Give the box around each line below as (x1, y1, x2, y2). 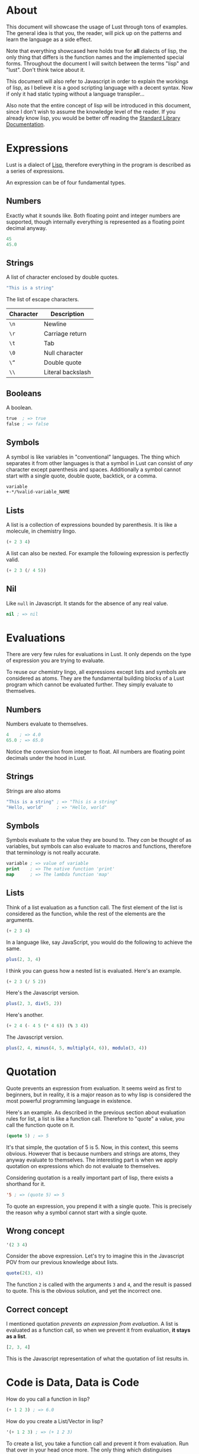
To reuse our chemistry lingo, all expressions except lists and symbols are (6, 669, 187, 676)
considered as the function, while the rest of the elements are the (6, 910, 166, 917)
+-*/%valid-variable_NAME (6, 489, 70, 495)
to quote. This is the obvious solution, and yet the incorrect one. (6, 1287, 162, 1294)
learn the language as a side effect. (6, 36, 92, 43)
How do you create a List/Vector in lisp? (6, 1417, 104, 1424)
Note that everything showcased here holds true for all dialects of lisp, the (6, 47, 188, 54)
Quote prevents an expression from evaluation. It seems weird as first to (6, 1085, 182, 1092)
